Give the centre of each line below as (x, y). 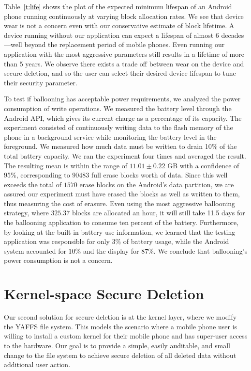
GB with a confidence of (203, 165)
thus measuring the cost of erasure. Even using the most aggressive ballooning (120, 203)
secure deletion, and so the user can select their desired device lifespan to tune (120, 73)
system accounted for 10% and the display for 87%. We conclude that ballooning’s (126, 250)
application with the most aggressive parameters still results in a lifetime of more (124, 54)
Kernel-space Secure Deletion (104, 294)
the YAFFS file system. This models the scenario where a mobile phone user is (121, 326)
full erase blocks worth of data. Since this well (160, 175)
